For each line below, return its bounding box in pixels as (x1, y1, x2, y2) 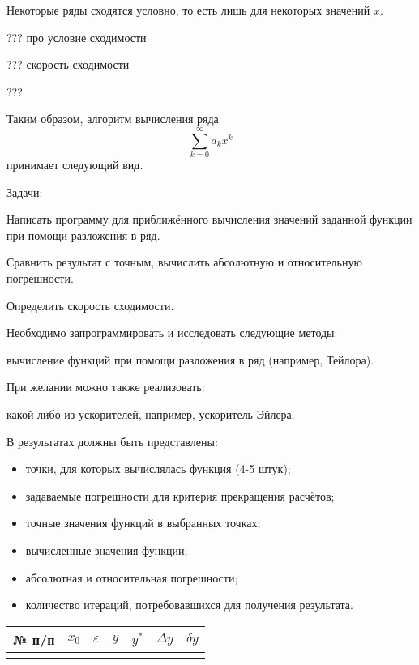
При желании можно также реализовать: (6, 378, 205, 395)
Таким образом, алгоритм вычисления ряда (6, 110, 219, 127)
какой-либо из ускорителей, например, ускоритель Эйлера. (6, 406, 295, 423)
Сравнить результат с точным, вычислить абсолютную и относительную (6, 254, 362, 271)
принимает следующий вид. (6, 156, 143, 173)
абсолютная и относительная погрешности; (25, 569, 238, 586)
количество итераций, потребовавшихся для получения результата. (25, 596, 353, 613)
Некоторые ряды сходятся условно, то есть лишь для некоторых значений (6, 2, 370, 18)
